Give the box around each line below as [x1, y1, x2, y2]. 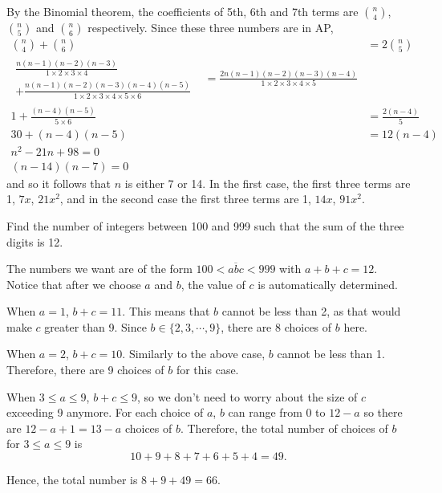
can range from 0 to [228, 404, 326, 421]
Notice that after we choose [6, 275, 141, 292]
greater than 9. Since [44, 318, 147, 335]
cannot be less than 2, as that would [221, 303, 401, 320]
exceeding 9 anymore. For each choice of [6, 404, 204, 421]
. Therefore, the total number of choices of [180, 419, 388, 436]
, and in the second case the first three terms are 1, [59, 190, 311, 207]
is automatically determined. [257, 275, 398, 292]
